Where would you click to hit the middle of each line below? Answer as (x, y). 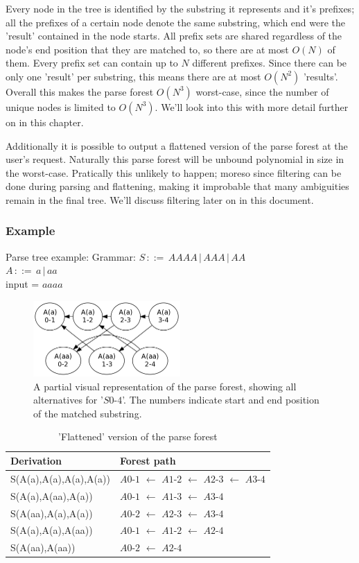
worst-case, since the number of (262, 91)
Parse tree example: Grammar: (71, 256)
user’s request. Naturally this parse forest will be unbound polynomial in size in (175, 159)
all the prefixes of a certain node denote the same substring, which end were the (176, 22)
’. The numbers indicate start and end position (221, 400)
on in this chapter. (45, 122)
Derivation (36, 460)
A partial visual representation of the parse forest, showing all (165, 386)
